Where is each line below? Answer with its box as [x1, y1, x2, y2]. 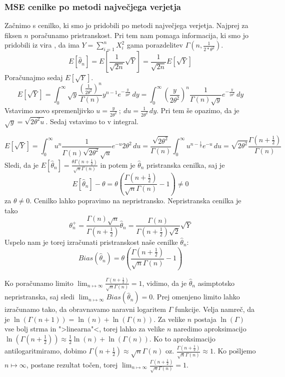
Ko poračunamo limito [4, 277, 73, 288]
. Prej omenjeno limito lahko [152, 291, 240, 302]
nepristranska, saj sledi [4, 291, 75, 302]
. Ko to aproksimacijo [149, 333, 215, 343]
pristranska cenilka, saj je [146, 159, 225, 170]
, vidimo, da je [142, 277, 187, 288]
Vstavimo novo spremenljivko [4, 105, 94, 115]
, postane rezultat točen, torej [26, 359, 118, 369]
